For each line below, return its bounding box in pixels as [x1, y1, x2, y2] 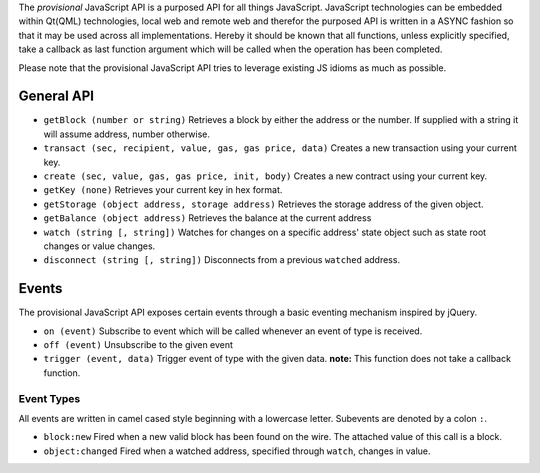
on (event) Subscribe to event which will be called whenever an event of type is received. [43, 325, 423, 337]
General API [18, 88, 95, 105]
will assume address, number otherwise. [43, 128, 210, 140]
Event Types [18, 391, 81, 405]
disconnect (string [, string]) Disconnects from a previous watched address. [43, 254, 400, 266]
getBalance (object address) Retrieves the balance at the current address [43, 212, 372, 224]
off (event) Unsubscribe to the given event [43, 339, 234, 351]
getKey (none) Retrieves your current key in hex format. [43, 184, 283, 196]
